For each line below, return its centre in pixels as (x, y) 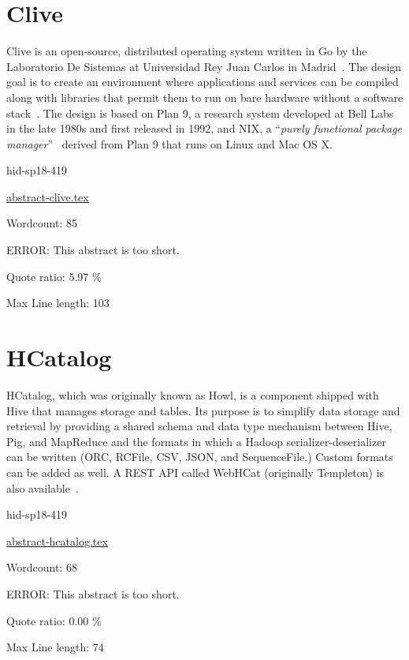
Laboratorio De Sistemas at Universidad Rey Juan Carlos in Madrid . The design (204, 66)
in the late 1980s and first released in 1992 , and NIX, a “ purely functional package (204, 128)
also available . (43, 487)
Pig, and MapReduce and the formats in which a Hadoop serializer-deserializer (196, 441)
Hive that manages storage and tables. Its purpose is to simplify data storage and (203, 410)
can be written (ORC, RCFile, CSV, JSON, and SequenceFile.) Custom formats (200, 457)
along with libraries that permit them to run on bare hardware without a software (205, 97)
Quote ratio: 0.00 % (54, 620)
